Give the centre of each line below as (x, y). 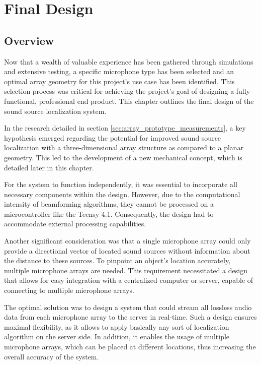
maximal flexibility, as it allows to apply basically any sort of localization (117, 326)
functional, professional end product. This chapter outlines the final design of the (129, 101)
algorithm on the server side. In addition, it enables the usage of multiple (117, 337)
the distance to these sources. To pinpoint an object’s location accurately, (117, 260)
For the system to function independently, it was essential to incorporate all (121, 184)
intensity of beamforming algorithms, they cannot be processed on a (109, 204)
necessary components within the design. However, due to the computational (122, 194)
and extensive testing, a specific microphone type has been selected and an (119, 71)
